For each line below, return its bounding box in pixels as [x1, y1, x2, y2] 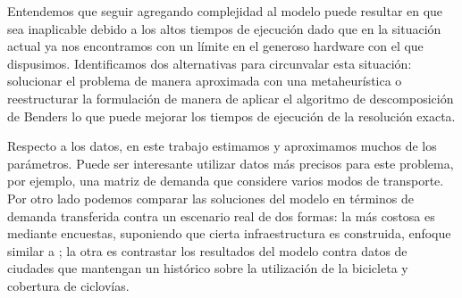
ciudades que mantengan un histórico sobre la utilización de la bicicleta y [7, 259, 408, 277]
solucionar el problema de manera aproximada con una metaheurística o [7, 71, 402, 90]
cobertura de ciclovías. [7, 276, 130, 294]
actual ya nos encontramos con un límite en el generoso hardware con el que [7, 37, 424, 55]
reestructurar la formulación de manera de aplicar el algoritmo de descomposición [7, 88, 454, 107]
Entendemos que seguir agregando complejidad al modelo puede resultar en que [7, 2, 443, 20]
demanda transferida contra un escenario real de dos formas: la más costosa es [7, 206, 435, 225]
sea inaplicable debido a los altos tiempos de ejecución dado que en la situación [7, 19, 441, 37]
